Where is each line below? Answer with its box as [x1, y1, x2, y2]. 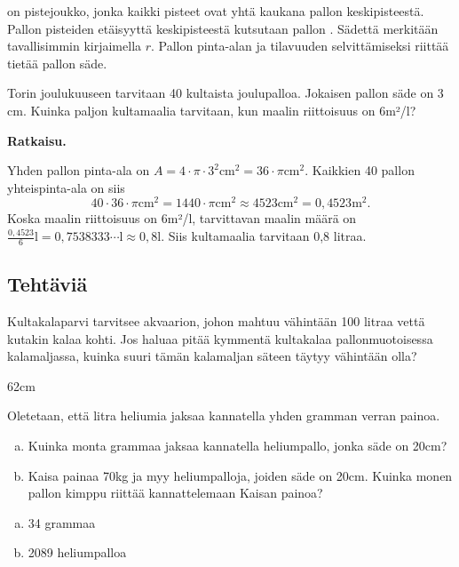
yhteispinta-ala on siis [7, 178, 125, 196]
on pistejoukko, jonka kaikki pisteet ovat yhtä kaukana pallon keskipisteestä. [7, 2, 424, 20]
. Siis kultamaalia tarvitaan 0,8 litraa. [161, 227, 367, 245]
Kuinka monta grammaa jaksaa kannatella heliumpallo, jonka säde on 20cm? [28, 436, 447, 455]
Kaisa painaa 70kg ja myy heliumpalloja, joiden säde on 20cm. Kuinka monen [28, 466, 453, 484]
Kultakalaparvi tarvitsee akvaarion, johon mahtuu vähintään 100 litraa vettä [7, 312, 425, 331]
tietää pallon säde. [7, 53, 107, 72]
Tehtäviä [7, 270, 88, 298]
